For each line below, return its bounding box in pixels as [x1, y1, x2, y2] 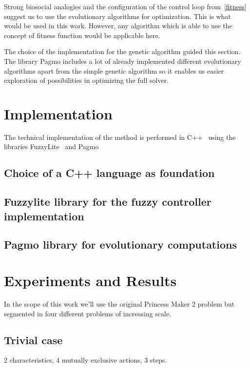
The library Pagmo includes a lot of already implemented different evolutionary [4, 56, 241, 66]
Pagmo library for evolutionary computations [4, 237, 237, 252]
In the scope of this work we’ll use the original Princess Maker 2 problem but [4, 298, 235, 309]
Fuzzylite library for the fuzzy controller [4, 194, 212, 209]
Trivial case [4, 332, 63, 347]
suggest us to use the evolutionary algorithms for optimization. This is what [4, 11, 231, 21]
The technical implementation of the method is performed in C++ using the [4, 132, 236, 142]
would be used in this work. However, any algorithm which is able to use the [4, 20, 232, 31]
